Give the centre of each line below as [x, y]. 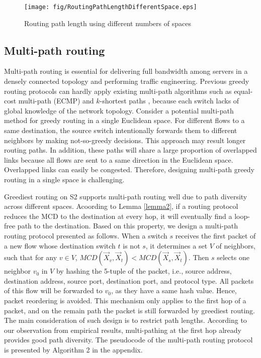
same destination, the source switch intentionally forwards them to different [121, 130]
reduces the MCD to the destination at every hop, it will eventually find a [118, 216]
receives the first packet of [215, 235]
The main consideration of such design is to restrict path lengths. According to [125, 320]
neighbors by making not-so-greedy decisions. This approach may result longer [125, 140]
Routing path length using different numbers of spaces [108, 23]
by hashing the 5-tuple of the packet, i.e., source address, [144, 271]
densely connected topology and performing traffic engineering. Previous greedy [127, 81]
